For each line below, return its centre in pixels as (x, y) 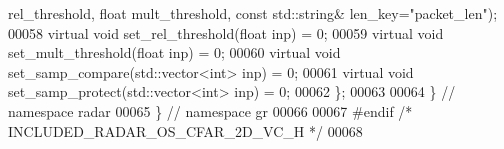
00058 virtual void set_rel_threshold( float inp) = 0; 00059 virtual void (226, 32)
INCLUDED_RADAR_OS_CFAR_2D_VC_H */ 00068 (185, 130)
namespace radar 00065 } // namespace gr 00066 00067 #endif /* (210, 110)
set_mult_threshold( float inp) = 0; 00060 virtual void (174, 52)
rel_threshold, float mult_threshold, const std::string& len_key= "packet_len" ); (253, 13)
